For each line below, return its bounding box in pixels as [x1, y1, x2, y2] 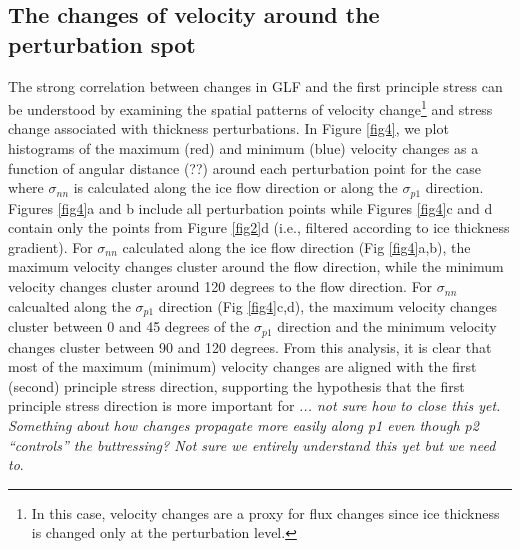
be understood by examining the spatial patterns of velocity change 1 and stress [8, 96, 493, 119]
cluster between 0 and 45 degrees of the [8, 316, 250, 337]
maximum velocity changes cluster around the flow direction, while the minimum [8, 256, 504, 277]
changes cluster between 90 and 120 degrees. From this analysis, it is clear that [8, 336, 492, 357]
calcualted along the [8, 295, 131, 316]
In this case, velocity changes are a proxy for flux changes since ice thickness [31, 502, 500, 523]
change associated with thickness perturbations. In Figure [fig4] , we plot [8, 118, 449, 139]
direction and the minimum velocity [277, 316, 497, 337]
